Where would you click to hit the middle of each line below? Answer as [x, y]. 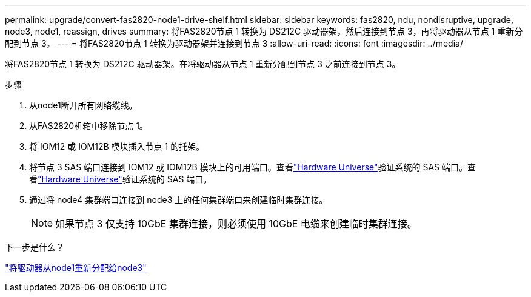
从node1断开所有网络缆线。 [83, 105]
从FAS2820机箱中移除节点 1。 [88, 126]
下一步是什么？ [35, 247]
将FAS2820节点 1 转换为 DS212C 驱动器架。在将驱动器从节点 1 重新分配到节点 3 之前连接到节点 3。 [203, 64]
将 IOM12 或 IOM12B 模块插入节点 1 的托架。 [117, 146]
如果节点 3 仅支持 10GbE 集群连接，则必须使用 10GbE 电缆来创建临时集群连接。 [236, 224]
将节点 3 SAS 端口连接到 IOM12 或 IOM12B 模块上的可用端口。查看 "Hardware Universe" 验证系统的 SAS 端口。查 [253, 167]
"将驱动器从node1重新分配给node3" [76, 268]
